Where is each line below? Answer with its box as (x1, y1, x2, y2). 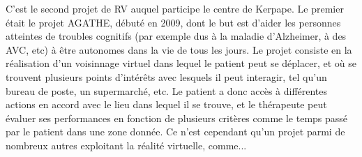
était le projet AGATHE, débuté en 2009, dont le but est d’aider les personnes (6, 15, 341, 29)
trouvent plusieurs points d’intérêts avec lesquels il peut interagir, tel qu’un (6, 69, 327, 84)
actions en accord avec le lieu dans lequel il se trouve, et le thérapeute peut (6, 97, 327, 112)
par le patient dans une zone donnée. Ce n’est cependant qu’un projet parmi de (6, 124, 345, 139)
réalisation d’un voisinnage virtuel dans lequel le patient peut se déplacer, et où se (6, 56, 356, 70)
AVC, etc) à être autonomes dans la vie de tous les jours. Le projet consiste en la (6, 42, 352, 57)
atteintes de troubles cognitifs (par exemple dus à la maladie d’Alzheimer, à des (6, 29, 347, 43)
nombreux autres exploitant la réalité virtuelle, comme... (6, 137, 247, 152)
